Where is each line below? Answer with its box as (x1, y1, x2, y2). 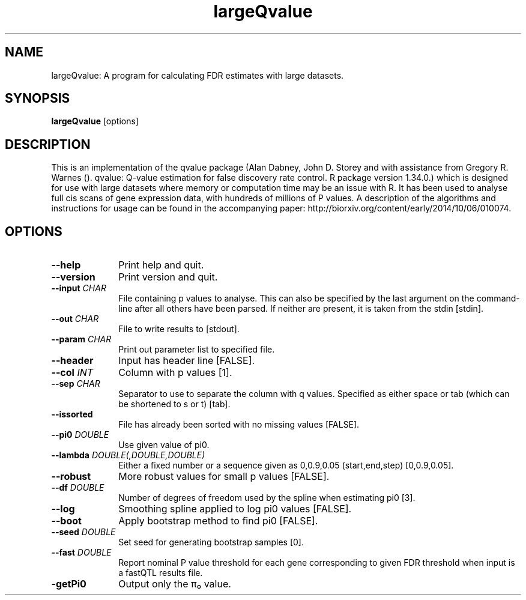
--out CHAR (51, 314, 99, 324)
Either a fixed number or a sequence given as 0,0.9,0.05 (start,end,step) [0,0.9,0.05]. (118, 460, 454, 471)
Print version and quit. (118, 271, 218, 283)
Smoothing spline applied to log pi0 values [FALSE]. (118, 503, 352, 515)
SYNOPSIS (5, 91, 70, 106)
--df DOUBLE (51, 482, 104, 493)
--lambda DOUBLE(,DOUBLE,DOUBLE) (51, 450, 205, 461)
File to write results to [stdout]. (118, 324, 240, 335)
